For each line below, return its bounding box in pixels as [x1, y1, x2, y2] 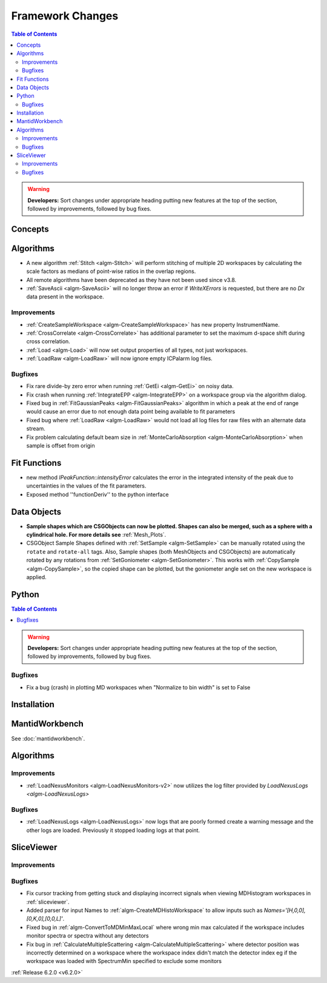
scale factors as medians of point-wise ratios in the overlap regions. [26, 267, 196, 275]
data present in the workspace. [26, 293, 104, 300]
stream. [26, 425, 45, 432]
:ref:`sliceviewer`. [26, 898, 70, 905]
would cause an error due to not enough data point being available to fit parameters [26, 408, 236, 415]
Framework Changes [11, 9, 119, 22]
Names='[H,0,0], [263, 907, 306, 914]
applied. [26, 573, 47, 580]
